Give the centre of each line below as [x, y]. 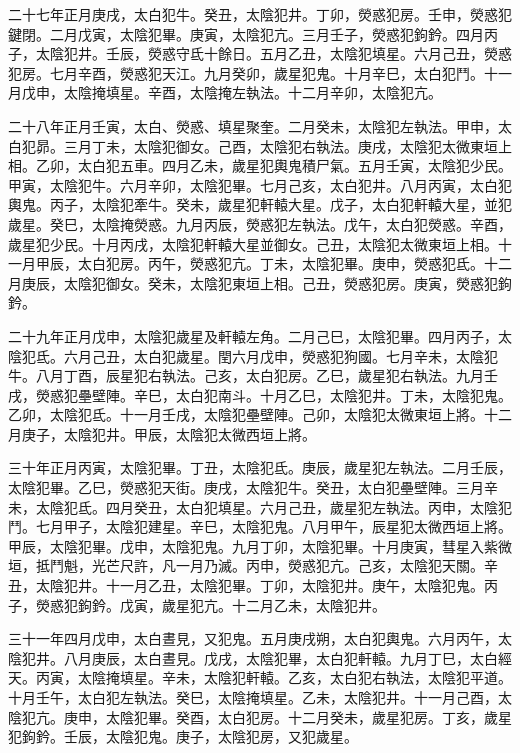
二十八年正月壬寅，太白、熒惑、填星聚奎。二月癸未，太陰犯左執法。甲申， [253, 125]
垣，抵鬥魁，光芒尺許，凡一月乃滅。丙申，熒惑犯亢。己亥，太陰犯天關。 [246, 565]
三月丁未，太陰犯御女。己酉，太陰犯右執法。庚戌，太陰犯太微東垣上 [287, 145]
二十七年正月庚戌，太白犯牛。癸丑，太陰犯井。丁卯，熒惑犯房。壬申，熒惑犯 [260, 14]
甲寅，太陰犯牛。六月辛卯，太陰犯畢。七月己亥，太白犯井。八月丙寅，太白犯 [260, 184]
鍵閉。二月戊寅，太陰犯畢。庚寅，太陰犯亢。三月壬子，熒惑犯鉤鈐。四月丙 [253, 33]
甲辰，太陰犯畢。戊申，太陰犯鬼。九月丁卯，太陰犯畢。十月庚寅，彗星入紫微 [260, 545]
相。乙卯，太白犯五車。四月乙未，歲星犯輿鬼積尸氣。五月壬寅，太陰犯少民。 [260, 165]
